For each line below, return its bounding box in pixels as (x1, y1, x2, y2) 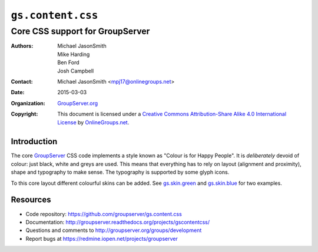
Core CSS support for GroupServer (11, 26, 150, 37)
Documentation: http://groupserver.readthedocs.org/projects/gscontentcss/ (25, 218, 210, 226)
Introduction (11, 137, 58, 147)
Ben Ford (57, 59, 79, 66)
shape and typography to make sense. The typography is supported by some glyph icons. (11, 168, 230, 176)
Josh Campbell (57, 67, 94, 74)
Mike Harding (57, 51, 90, 58)
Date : (11, 89, 25, 96)
